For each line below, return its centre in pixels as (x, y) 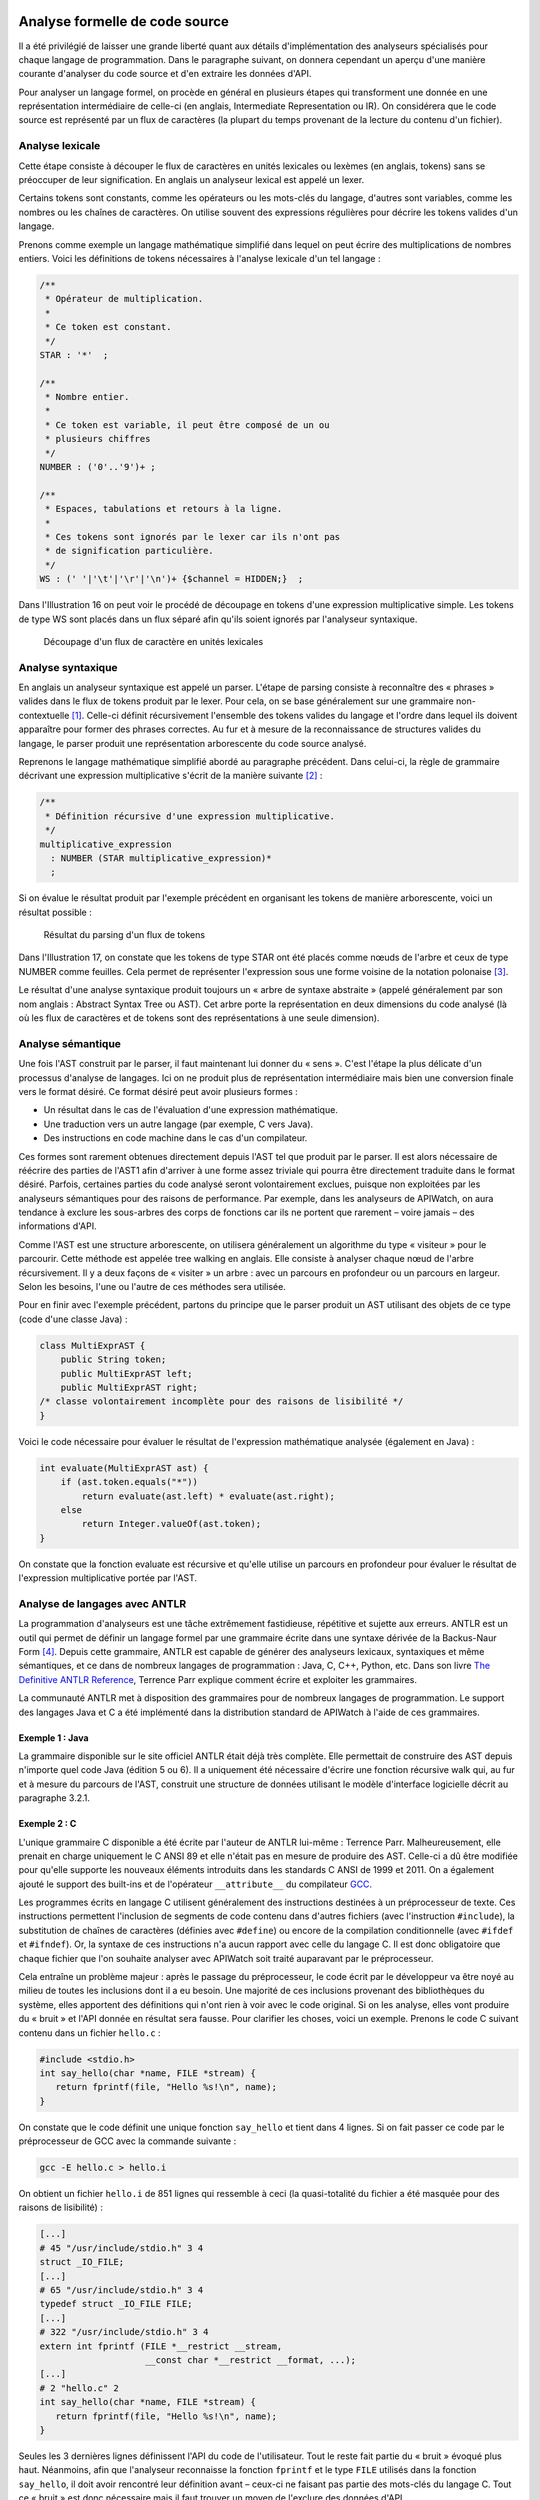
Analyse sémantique (70, 1043)
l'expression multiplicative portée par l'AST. (108, 1578)
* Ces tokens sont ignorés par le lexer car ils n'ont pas (193, 536)
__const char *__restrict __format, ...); (251, 2359)
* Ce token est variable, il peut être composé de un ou (187, 424)
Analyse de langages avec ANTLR (102, 1603)
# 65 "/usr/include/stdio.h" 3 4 (121, 2290)
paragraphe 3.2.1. (54, 1798)
